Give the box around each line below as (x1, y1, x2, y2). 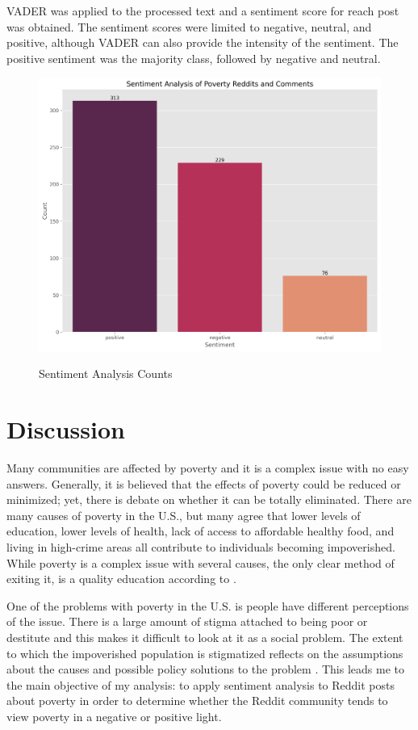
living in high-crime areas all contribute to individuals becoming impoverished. (6, 538, 395, 555)
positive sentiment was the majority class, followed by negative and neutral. (6, 49, 381, 66)
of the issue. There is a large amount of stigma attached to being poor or (6, 613, 368, 630)
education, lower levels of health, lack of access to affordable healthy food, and (6, 522, 395, 539)
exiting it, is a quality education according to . (6, 570, 236, 587)
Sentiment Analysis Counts (39, 365, 173, 382)
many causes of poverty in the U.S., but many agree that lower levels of (6, 506, 361, 523)
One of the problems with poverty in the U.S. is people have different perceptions (6, 597, 409, 614)
